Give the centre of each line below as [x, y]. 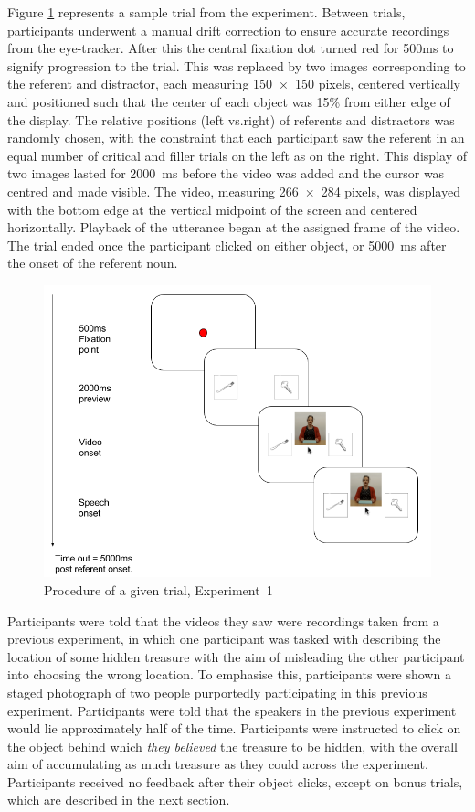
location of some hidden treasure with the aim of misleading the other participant [236, 656]
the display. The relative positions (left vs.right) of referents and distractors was [231, 119]
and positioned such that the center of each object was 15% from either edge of [229, 101]
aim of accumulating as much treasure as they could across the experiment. [218, 764]
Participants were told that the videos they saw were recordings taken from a [223, 620]
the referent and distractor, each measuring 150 [140, 84]
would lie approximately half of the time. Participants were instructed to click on [234, 728]
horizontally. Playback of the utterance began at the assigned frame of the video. [234, 227]
